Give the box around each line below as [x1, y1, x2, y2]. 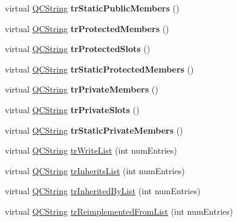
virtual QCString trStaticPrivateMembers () [5, 123, 183, 136]
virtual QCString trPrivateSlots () [5, 103, 140, 116]
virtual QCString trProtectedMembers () [5, 22, 169, 34]
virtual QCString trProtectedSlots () [5, 42, 151, 55]
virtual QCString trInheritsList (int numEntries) [5, 164, 185, 177]
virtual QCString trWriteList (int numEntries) [5, 144, 177, 157]
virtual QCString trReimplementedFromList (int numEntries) [5, 204, 233, 217]
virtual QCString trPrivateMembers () [5, 83, 158, 96]
